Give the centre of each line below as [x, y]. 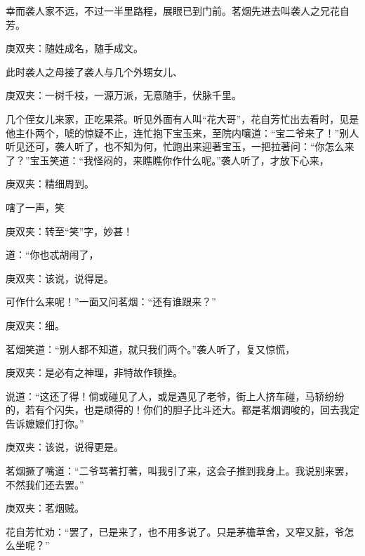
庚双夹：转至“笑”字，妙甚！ [69, 231]
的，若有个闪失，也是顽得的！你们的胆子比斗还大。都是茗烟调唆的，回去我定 [182, 410]
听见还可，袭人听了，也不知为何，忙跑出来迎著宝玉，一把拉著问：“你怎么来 [180, 146]
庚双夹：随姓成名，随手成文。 [74, 48]
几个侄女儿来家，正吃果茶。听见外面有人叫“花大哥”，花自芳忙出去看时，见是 [182, 118]
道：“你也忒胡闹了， [52, 254]
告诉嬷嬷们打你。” [45, 423]
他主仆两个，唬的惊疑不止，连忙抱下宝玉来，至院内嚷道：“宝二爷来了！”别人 [182, 132]
